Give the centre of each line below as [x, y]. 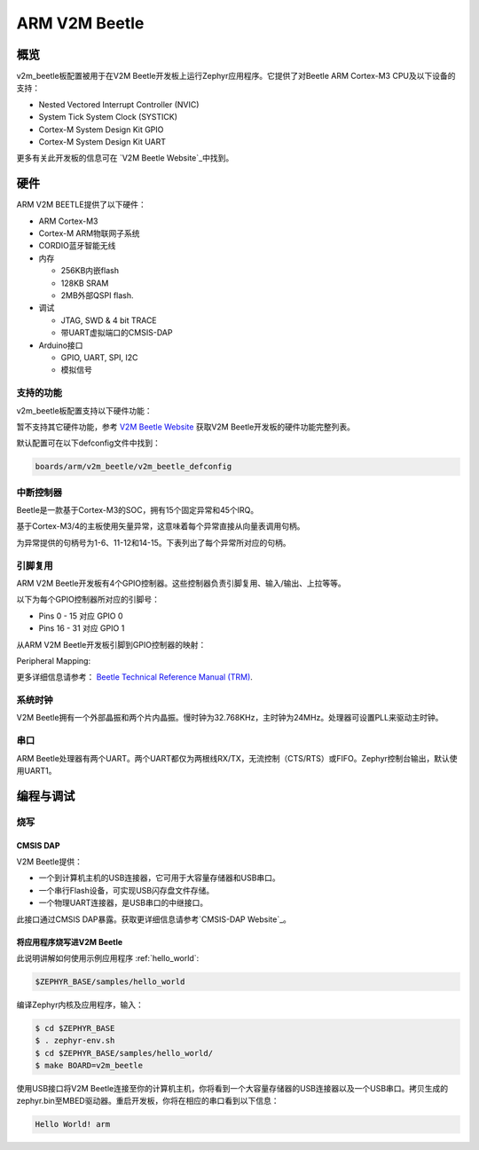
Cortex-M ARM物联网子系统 [90, 233]
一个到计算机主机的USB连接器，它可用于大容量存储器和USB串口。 [160, 878]
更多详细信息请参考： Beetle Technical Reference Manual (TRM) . [134, 677]
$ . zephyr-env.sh [75, 1041]
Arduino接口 [61, 345]
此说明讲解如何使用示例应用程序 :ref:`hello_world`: [108, 957]
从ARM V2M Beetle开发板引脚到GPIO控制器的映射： [111, 644]
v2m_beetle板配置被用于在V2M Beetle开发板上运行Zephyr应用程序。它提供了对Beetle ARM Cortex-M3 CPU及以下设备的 [236, 76]
